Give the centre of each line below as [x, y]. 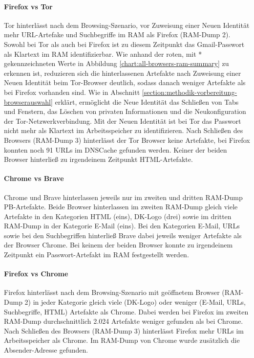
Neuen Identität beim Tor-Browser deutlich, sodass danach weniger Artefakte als [125, 82]
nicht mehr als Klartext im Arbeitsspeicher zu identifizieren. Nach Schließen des [124, 130]
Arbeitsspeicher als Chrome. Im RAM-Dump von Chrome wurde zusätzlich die [122, 340]
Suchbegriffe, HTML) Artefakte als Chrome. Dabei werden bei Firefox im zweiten [126, 311]
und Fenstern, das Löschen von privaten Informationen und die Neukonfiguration [125, 111]
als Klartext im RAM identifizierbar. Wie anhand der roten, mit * [103, 54]
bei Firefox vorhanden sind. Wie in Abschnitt [72, 92]
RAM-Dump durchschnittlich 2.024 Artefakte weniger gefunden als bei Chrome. [124, 321]
